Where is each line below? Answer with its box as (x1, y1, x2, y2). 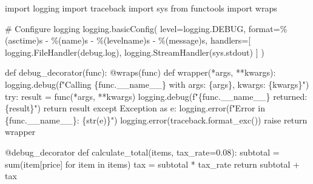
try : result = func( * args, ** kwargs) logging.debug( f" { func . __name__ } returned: (5, 90, 308, 102)
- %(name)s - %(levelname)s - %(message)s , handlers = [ (45, 34, 251, 47)
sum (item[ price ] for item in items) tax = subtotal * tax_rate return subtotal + (5, 157, 300, 170)
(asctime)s (5, 34, 43, 47)
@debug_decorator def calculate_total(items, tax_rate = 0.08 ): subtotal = (5, 145, 280, 158)
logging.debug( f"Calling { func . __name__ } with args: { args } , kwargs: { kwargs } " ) (5, 77, 309, 90)
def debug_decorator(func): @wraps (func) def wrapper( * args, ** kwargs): (5, 66, 276, 79)
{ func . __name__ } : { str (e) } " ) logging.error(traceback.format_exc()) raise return (5, 113, 308, 126)
